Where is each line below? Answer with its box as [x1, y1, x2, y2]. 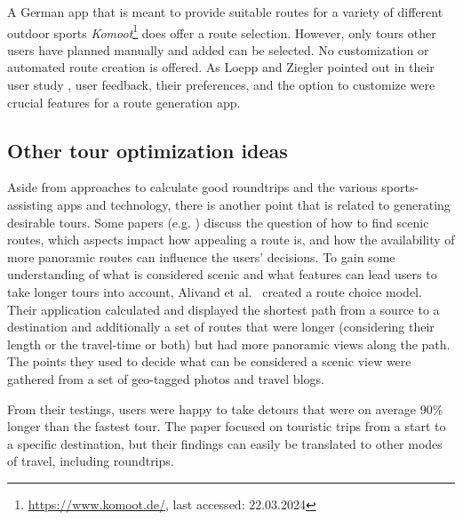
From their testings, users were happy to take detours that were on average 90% [7, 399, 443, 418]
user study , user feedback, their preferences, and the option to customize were [7, 76, 435, 94]
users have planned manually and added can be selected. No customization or [7, 40, 429, 59]
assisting [7, 196, 53, 214]
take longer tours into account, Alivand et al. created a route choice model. [7, 282, 422, 300]
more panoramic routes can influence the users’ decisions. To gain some [7, 247, 395, 266]
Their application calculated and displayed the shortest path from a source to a [7, 300, 440, 318]
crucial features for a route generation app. [7, 92, 241, 111]
